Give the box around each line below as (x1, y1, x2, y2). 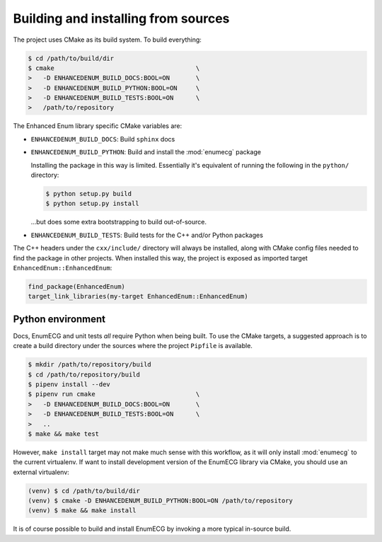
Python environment (13, 313, 106, 325)
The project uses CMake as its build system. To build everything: (13, 35, 202, 44)
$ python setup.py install (45, 200, 139, 208)
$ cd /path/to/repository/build (28, 370, 141, 379)
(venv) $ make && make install (28, 507, 137, 514)
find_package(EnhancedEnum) (28, 282, 125, 290)
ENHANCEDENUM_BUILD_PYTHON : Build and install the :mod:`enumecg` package (30, 148, 262, 156)
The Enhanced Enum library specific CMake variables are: (13, 122, 183, 130)
